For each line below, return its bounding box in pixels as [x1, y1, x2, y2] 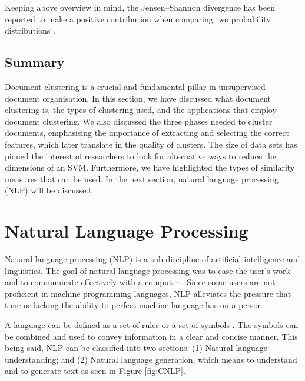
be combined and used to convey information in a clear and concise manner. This [5, 330, 298, 342]
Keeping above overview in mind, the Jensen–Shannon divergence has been [5, 1, 275, 13]
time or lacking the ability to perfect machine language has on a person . [5, 299, 267, 311]
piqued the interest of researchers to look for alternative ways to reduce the [5, 149, 276, 162]
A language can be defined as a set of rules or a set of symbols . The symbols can [5, 319, 299, 331]
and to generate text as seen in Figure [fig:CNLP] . [5, 365, 185, 377]
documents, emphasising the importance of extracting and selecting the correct [5, 126, 290, 139]
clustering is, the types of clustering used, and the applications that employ [5, 103, 277, 116]
